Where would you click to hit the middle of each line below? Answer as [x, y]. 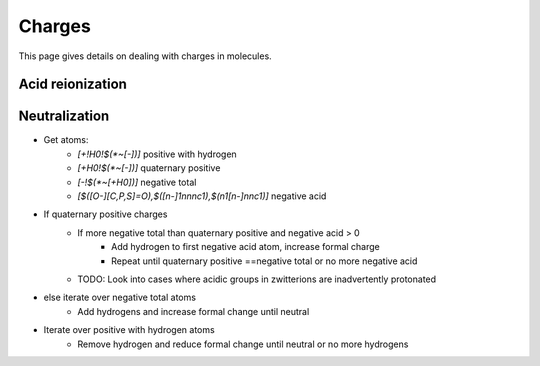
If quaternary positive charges [105, 214]
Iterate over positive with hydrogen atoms [129, 330]
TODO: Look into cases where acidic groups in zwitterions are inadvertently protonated [257, 279]
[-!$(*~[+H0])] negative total [137, 182]
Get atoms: [66, 140]
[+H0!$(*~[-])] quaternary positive [149, 168]
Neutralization [64, 116]
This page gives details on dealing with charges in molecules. [145, 56]
